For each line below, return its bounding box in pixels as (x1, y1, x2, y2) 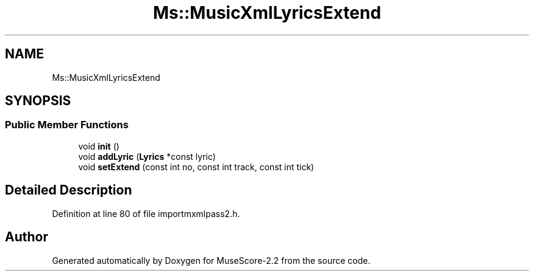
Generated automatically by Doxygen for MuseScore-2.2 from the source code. (52, 255, 371, 266)
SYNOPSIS (5, 93, 71, 109)
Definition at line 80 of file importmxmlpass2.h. (52, 208, 240, 219)
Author (5, 229, 48, 245)
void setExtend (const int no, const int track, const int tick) (78, 161, 315, 172)
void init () (78, 140, 119, 151)
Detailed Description (5, 182, 132, 198)
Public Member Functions (5, 119, 129, 131)
